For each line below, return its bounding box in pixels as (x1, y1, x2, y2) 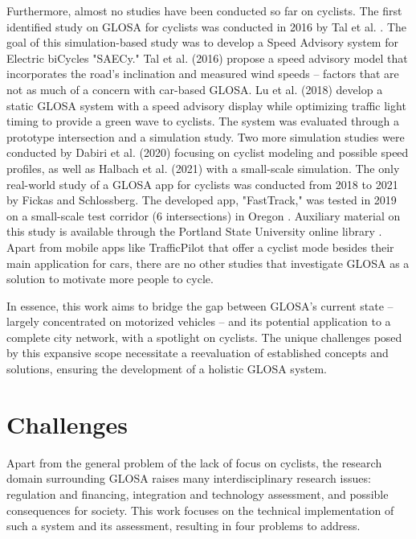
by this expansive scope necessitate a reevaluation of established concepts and (6, 344, 389, 361)
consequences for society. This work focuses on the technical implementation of (6, 501, 394, 518)
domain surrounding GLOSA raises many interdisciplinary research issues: (6, 470, 371, 487)
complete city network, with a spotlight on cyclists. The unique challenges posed (6, 328, 402, 345)
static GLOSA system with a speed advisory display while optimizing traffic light (6, 97, 406, 113)
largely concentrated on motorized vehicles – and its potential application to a (6, 313, 391, 330)
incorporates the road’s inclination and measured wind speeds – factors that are (6, 65, 399, 82)
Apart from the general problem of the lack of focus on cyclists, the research (6, 454, 382, 471)
